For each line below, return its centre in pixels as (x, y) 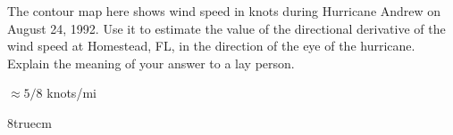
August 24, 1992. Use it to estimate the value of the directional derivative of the (226, 28)
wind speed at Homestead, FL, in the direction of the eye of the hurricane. (211, 46)
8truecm (29, 122)
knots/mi (71, 93)
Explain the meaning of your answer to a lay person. (151, 63)
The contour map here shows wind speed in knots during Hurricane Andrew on (224, 11)
